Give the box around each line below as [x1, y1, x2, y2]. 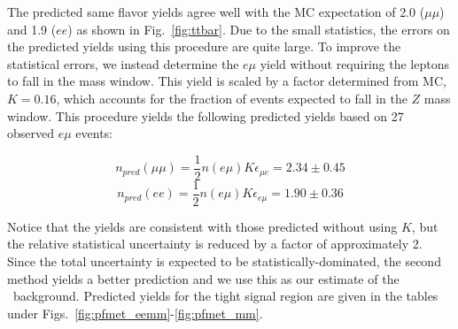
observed [7, 124, 55, 142]
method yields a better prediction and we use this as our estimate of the [7, 269, 400, 287]
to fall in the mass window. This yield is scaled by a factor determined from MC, [7, 72, 446, 90]
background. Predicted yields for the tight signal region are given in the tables [12, 287, 439, 305]
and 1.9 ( [7, 19, 57, 38]
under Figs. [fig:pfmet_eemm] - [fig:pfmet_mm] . [7, 303, 263, 322]
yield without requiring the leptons [260, 54, 449, 73]
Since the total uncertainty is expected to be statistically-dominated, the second [7, 252, 441, 271]
